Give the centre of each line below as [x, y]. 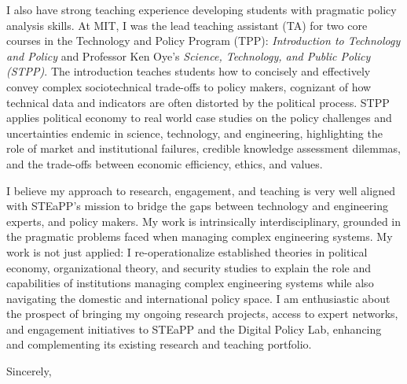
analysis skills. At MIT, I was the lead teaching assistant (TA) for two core [187, 25]
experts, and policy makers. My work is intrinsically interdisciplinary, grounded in [204, 221]
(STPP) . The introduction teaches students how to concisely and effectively [189, 71]
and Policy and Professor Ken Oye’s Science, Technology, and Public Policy [189, 55]
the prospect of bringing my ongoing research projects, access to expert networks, [202, 314]
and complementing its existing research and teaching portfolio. [159, 344]
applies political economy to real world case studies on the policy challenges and [199, 118]
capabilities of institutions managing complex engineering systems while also [190, 283]
